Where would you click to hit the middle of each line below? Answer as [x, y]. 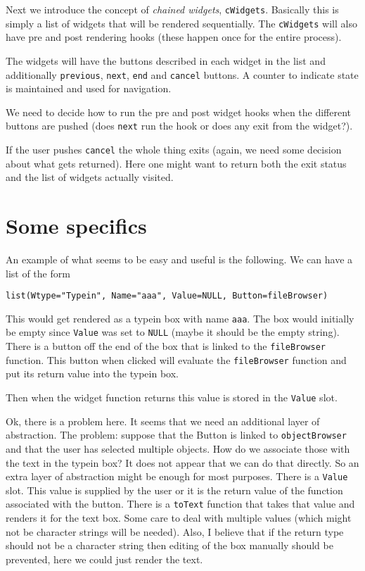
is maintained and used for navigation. [89, 88]
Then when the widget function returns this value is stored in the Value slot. [172, 397]
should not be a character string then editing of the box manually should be [169, 545]
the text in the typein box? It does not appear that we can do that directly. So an [182, 462]
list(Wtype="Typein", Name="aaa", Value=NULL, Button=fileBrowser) [167, 296]
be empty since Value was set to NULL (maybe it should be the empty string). [173, 332]
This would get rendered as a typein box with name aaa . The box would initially [180, 318]
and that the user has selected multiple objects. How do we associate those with [178, 448]
